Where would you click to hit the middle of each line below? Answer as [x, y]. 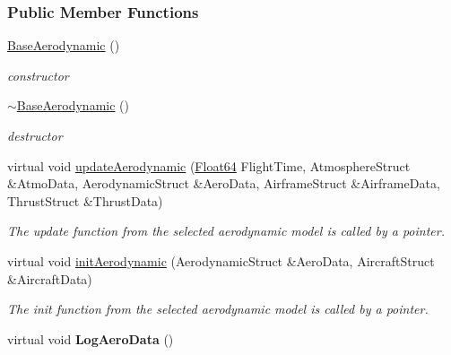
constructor [38, 75]
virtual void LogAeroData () [91, 338]
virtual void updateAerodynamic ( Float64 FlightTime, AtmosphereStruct [209, 165]
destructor [35, 135]
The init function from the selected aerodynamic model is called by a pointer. [218, 309]
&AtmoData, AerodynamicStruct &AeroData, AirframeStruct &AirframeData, [224, 183]
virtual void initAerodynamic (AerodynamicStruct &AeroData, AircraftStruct [221, 260]
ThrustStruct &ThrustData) [85, 200]
